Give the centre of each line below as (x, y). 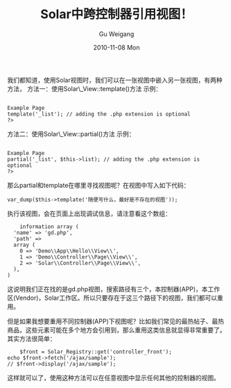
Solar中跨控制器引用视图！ (117, 14)
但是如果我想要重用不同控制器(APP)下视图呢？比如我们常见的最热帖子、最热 (115, 321)
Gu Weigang (117, 34)
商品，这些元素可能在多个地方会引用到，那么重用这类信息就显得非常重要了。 (117, 330)
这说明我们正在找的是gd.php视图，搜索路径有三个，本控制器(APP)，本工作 (114, 289)
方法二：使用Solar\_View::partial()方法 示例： (71, 134)
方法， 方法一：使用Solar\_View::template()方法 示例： (85, 88)
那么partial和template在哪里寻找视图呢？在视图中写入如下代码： (99, 185)
